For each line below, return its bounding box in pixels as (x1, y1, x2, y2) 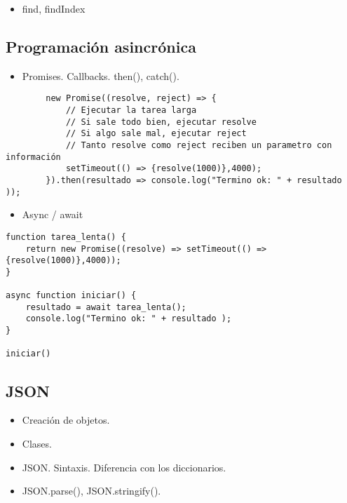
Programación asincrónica (6, 35, 196, 57)
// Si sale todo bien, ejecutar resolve (65, 116, 257, 127)
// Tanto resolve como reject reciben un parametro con (65, 140, 332, 151)
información (6, 152, 61, 162)
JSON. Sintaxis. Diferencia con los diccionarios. (22, 460, 226, 474)
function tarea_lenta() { (6, 232, 126, 242)
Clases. (22, 436, 52, 450)
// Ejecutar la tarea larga (65, 105, 197, 116)
